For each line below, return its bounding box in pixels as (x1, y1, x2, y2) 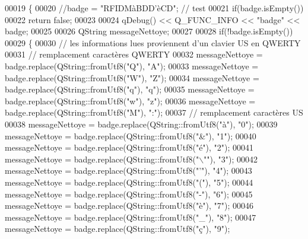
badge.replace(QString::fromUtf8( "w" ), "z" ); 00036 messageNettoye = (5, 94, 256, 107)
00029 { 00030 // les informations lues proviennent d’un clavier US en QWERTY (5, 36, 301, 49)
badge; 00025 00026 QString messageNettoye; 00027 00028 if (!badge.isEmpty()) (5, 25, 293, 37)
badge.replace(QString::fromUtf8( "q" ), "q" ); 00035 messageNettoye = (5, 83, 255, 95)
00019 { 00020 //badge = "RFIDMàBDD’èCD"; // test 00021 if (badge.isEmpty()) (5, 2, 304, 14)
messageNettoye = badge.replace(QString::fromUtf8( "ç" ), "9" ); (5, 222, 230, 235)
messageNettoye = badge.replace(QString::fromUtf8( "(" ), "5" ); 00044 (5, 176, 253, 188)
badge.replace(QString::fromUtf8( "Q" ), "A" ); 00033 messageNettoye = (5, 59, 259, 72)
